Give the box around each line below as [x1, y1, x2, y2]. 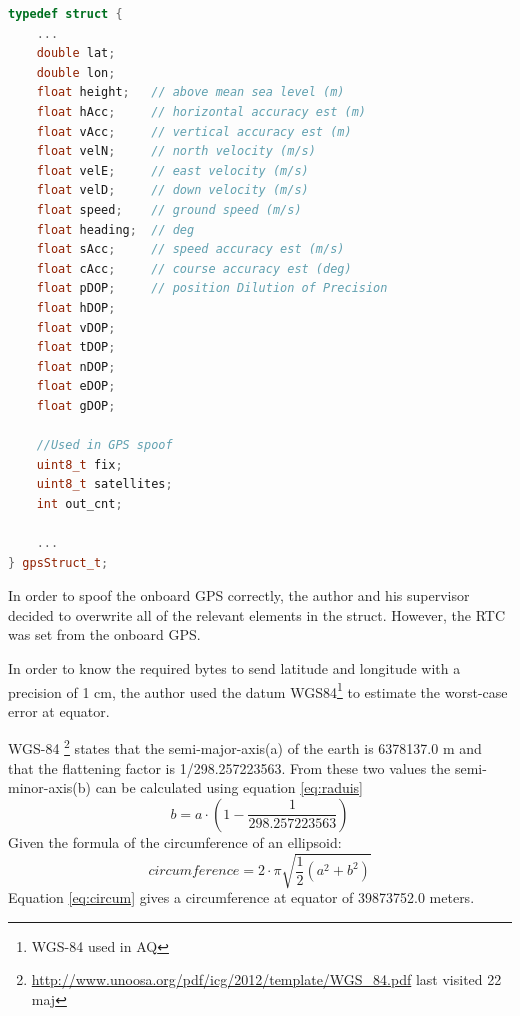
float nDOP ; [36, 359, 116, 374]
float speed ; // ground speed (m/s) [36, 202, 302, 217]
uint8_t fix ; [36, 457, 123, 472]
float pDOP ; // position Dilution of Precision [36, 281, 388, 296]
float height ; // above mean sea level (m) [36, 85, 345, 100]
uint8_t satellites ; [36, 477, 173, 492]
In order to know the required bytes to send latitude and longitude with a [8, 658, 461, 678]
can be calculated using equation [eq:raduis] [95, 777, 364, 798]
